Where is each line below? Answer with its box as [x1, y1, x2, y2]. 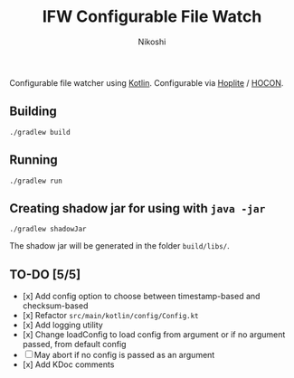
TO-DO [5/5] [9, 267, 81, 282]
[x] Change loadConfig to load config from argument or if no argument [22, 329, 286, 340]
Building [9, 104, 57, 119]
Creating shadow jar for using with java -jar [9, 201, 266, 216]
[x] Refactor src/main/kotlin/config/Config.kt [22, 310, 199, 321]
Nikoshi [138, 36, 166, 47]
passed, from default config [22, 339, 127, 350]
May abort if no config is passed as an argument [33, 350, 215, 361]
